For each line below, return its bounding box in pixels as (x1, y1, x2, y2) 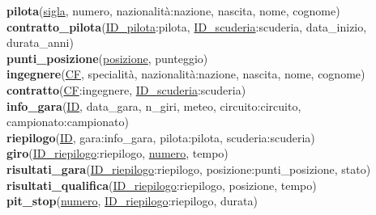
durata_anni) (6, 34, 74, 51)
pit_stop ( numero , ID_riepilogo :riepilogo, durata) (6, 192, 258, 209)
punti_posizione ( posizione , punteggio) (6, 49, 208, 66)
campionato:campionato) (6, 113, 129, 130)
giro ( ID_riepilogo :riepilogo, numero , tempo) (6, 145, 229, 162)
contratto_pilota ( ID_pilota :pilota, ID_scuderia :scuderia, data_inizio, (6, 18, 367, 35)
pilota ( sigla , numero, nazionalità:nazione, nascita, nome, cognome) (6, 2, 340, 19)
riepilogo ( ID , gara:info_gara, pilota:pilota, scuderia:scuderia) (6, 129, 315, 145)
